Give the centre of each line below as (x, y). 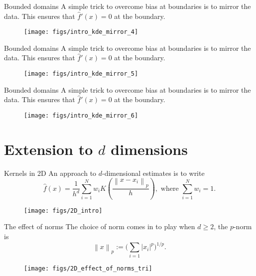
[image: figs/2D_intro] (63, 210)
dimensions (149, 149)
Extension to (49, 149)
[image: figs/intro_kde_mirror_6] (81, 115)
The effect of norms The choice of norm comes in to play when (100, 226)
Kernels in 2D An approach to (50, 173)
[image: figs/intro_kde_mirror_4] (81, 32)
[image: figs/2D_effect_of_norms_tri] (88, 269)
